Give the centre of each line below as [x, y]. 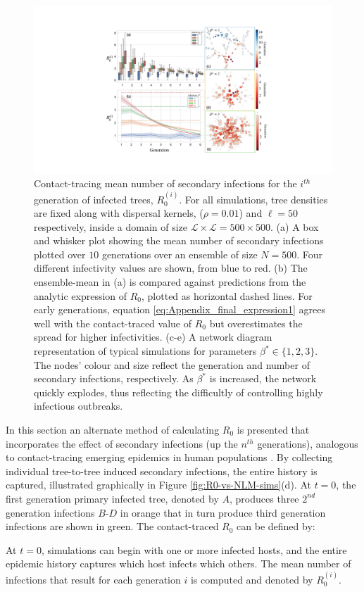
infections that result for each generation [93, 579]
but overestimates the [256, 323]
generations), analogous [308, 443]
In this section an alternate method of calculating [113, 429]
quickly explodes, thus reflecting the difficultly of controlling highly [178, 392]
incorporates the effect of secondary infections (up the [122, 443]
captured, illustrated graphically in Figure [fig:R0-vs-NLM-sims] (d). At [158, 485]
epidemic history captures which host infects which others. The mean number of [178, 563]
